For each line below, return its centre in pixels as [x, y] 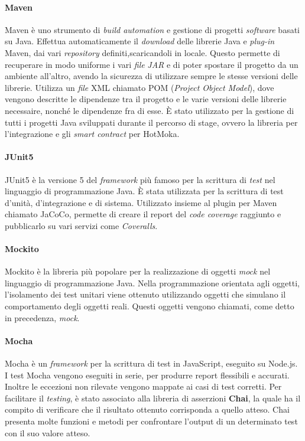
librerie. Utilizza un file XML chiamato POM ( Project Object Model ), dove [139, 87]
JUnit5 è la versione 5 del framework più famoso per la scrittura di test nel [140, 179]
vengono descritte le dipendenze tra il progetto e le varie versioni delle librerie [146, 99]
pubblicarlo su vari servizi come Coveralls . [81, 225]
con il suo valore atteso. [48, 432]
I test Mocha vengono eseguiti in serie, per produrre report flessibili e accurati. [147, 375]
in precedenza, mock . [42, 317]
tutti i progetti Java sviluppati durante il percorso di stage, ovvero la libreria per [151, 122]
